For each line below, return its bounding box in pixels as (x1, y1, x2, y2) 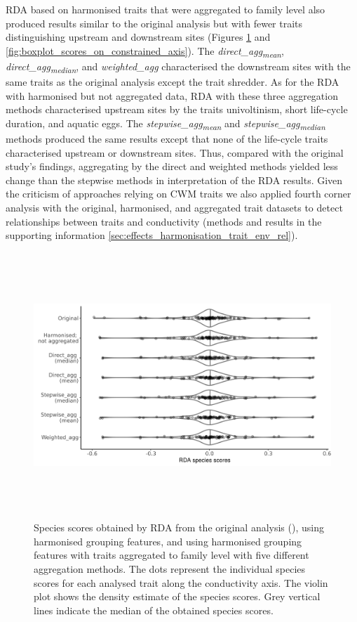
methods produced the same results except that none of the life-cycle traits (6, 131, 328, 145)
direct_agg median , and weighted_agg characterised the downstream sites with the (6, 58, 351, 75)
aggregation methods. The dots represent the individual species (34, 562, 306, 576)
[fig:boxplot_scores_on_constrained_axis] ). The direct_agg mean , (6, 43, 284, 60)
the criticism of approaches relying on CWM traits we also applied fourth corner (6, 186, 351, 201)
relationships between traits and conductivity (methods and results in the (6, 214, 322, 228)
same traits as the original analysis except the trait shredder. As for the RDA (6, 74, 339, 89)
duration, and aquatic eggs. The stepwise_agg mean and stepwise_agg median (6, 115, 325, 132)
